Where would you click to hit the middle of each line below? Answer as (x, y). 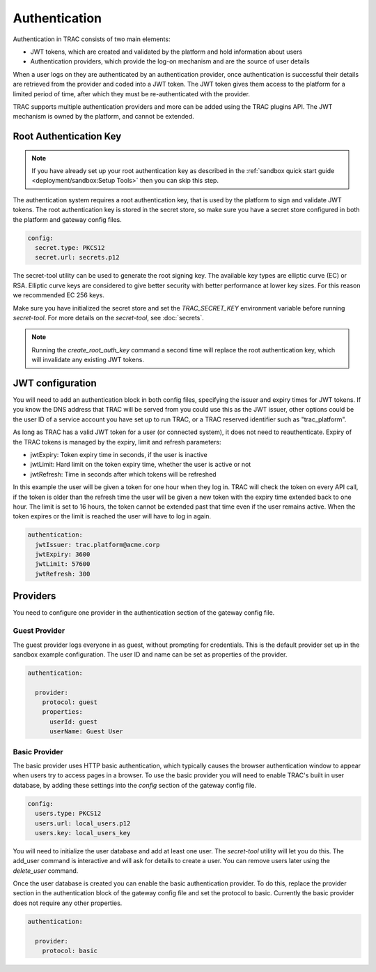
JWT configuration (55, 383)
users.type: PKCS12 (68, 814)
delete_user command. (46, 870)
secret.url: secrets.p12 (77, 257)
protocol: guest (70, 702)
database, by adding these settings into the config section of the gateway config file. (135, 785)
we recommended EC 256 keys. (58, 295)
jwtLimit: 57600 (63, 564)
